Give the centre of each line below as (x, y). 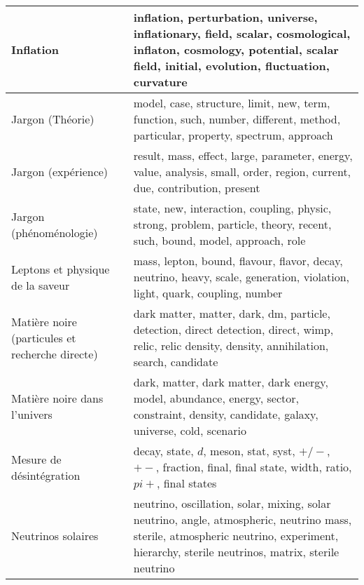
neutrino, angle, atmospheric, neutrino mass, (243, 519)
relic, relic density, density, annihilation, (231, 345)
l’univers (32, 414)
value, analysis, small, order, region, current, (242, 172)
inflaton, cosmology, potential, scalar (236, 49)
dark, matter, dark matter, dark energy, (231, 382)
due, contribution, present (197, 188)
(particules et (44, 337)
